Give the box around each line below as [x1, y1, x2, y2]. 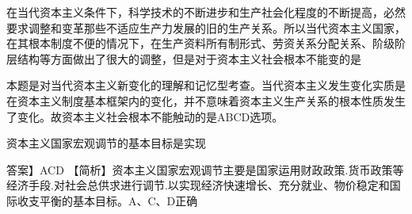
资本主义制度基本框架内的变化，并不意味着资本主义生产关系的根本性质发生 [17, 92, 406, 109]
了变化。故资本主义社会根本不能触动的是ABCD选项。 [6, 108, 284, 124]
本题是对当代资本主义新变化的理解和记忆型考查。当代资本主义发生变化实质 [6, 77, 395, 94]
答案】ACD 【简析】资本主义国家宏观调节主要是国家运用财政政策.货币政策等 [6, 161, 404, 178]
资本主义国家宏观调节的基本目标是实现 [6, 135, 206, 151]
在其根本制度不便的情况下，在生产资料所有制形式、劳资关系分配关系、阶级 [6, 35, 395, 52]
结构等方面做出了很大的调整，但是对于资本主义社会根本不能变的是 [17, 50, 361, 67]
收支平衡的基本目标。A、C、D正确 [17, 192, 198, 208]
